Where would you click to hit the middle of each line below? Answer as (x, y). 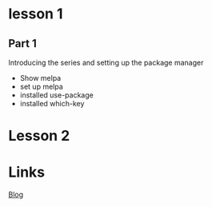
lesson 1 (36, 14)
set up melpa (42, 86)
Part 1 (23, 44)
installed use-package (56, 95)
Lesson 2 (39, 136)
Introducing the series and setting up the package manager (106, 62)
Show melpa (40, 78)
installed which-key (52, 103)
